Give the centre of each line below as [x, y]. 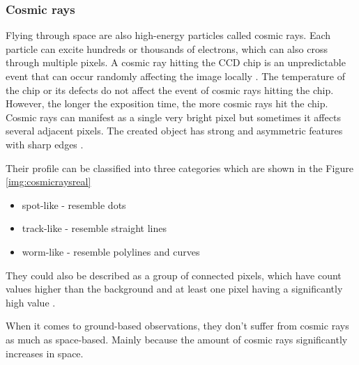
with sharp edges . [45, 144]
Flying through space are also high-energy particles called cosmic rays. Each [168, 35]
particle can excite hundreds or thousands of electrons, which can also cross [167, 48]
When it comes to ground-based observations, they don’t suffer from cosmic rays [177, 326]
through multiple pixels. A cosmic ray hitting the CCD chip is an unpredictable [176, 62]
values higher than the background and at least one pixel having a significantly [174, 289]
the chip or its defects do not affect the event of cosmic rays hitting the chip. [170, 90]
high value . [31, 302]
